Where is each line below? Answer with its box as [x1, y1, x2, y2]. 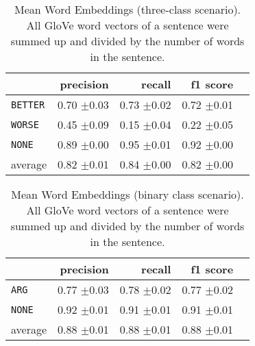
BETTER [11, 99, 45, 110]
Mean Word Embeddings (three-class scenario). [14, 1, 241, 17]
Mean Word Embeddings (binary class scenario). [11, 186, 244, 202]
